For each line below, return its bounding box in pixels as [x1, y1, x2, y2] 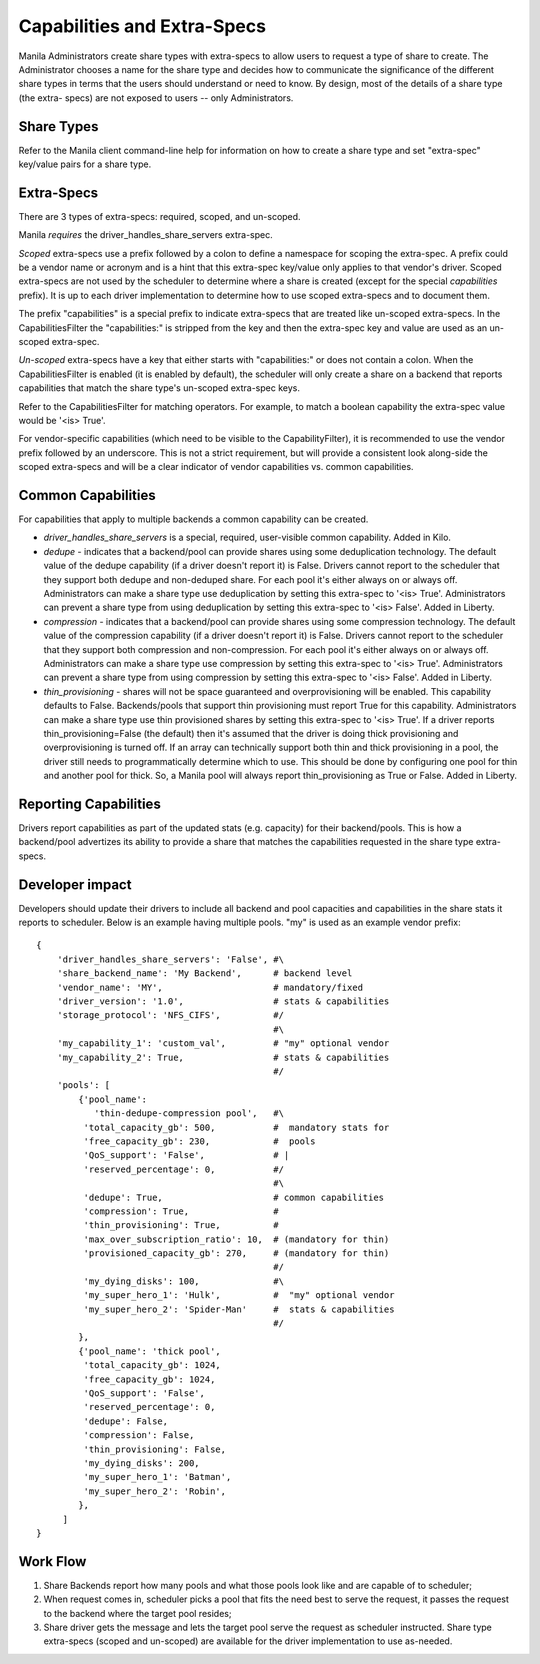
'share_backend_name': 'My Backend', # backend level [56, 968, 353, 979]
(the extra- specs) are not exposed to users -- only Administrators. [18, 91, 294, 104]
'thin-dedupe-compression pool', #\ [93, 1108, 285, 1119]
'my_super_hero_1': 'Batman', [83, 1471, 232, 1483]
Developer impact [18, 876, 132, 893]
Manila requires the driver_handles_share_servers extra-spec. [18, 229, 274, 241]
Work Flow [18, 1553, 87, 1570]
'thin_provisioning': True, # [83, 1220, 279, 1231]
